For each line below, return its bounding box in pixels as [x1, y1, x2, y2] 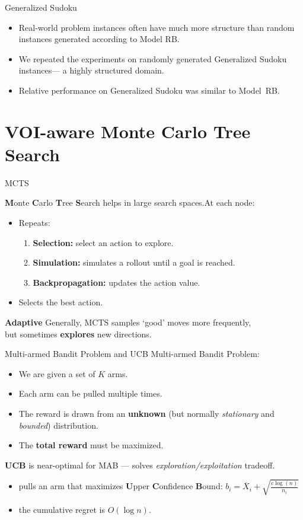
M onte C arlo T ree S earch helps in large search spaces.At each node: [5, 196, 255, 209]
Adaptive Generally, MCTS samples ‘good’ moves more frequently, [5, 316, 251, 328]
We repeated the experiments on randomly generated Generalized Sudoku [18, 52, 287, 65]
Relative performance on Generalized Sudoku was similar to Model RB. [18, 84, 280, 96]
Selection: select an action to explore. [33, 236, 174, 248]
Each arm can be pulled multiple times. [18, 387, 162, 400]
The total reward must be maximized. [18, 439, 164, 451]
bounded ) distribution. [18, 419, 98, 431]
